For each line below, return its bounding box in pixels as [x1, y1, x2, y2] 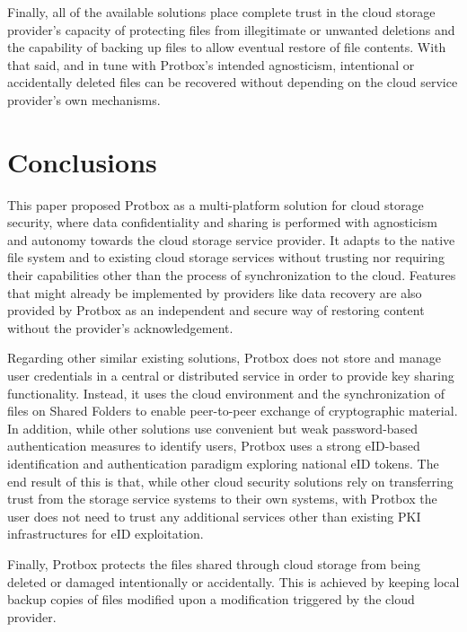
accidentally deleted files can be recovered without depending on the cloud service [7, 73, 458, 92]
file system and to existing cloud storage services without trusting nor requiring [7, 248, 445, 267]
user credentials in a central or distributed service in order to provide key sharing [7, 366, 454, 385]
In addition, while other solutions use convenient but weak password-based [7, 418, 419, 437]
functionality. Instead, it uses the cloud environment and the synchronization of [7, 383, 445, 402]
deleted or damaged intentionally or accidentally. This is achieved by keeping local [7, 572, 460, 591]
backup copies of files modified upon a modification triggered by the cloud [7, 590, 415, 609]
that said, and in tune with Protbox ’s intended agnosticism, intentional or [7, 55, 415, 74]
